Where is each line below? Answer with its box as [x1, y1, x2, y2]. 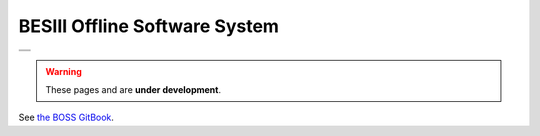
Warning [45, 65, 82, 77]
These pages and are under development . [45, 83, 222, 95]
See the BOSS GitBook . [18, 111, 115, 124]
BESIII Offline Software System [18, 15, 280, 37]
